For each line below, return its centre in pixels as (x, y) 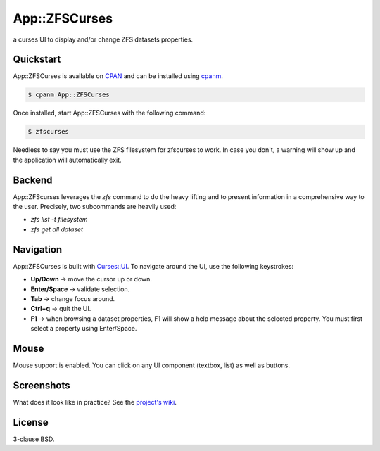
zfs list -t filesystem (59, 220)
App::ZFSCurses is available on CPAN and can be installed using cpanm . (118, 76)
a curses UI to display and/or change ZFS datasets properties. (103, 39)
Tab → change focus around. (73, 298)
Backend (33, 180)
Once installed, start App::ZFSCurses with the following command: (109, 113)
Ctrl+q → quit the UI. (61, 309)
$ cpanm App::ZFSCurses (69, 95)
